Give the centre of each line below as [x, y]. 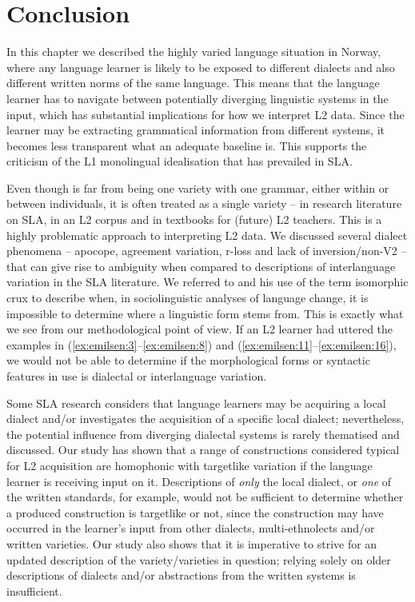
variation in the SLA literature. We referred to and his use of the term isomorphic [207, 282]
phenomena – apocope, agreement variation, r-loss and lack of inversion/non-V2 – [207, 251]
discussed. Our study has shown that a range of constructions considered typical [203, 450]
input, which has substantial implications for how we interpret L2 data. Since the [206, 114]
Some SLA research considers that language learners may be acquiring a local [196, 403]
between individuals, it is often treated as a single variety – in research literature [204, 203]
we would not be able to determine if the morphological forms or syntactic [188, 360]
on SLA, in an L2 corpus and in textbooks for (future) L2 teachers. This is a [194, 219]
